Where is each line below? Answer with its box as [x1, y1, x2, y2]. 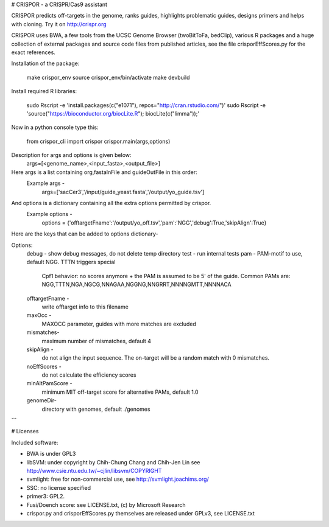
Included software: [11, 439, 58, 446]
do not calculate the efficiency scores [41, 371, 136, 379]
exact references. [11, 49, 56, 56]
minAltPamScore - [26, 380, 73, 387]
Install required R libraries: [11, 88, 77, 95]
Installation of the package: [11, 60, 80, 67]
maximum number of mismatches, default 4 [41, 337, 152, 344]
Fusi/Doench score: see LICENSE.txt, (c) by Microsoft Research [26, 501, 186, 508]
